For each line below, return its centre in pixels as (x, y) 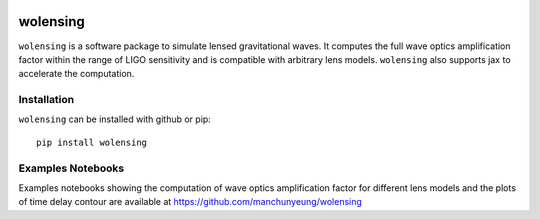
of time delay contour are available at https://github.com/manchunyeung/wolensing (190, 202)
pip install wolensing (92, 142)
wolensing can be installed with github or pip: (115, 119)
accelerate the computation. (76, 74)
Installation (46, 100)
